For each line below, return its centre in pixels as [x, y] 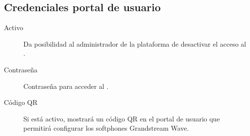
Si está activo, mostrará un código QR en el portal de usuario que [122, 118]
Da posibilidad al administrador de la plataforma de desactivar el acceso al [135, 43]
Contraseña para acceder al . [66, 86]
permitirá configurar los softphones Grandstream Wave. [106, 128]
